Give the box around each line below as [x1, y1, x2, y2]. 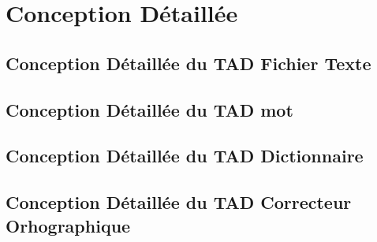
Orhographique [6, 213, 131, 237]
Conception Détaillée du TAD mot [6, 97, 293, 121]
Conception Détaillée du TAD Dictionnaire [6, 143, 364, 168]
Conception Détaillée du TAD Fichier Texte [6, 50, 371, 75]
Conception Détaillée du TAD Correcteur [6, 190, 352, 214]
